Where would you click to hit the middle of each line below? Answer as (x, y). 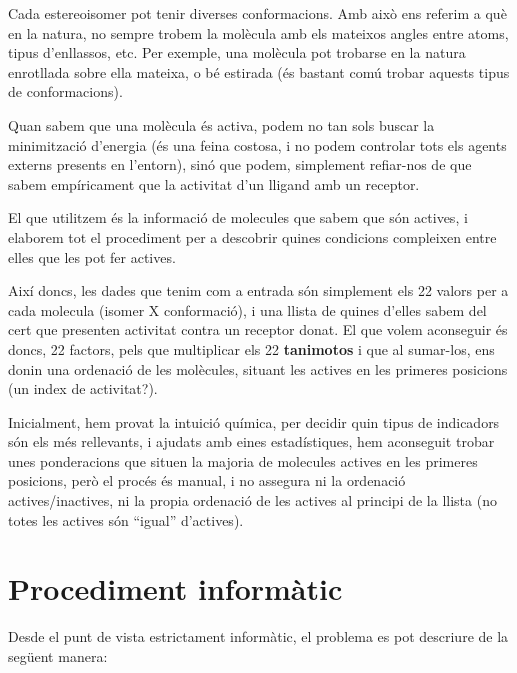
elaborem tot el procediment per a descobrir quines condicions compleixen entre (252, 236)
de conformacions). (65, 91)
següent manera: (58, 655)
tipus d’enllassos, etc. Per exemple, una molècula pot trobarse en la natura (237, 52)
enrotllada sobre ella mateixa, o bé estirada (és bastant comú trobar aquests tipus (259, 71)
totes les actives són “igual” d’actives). (126, 519)
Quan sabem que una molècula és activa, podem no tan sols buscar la (221, 124)
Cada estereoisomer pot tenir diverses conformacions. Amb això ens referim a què (257, 13)
